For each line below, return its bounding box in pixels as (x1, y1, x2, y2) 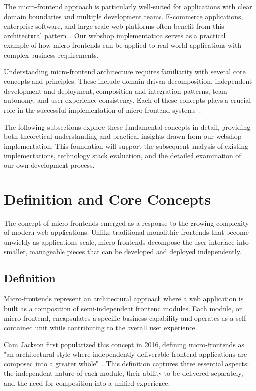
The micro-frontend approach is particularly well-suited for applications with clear (4, 1, 252, 11)
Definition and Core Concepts (4, 189, 211, 209)
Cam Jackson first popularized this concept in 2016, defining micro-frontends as (4, 339, 245, 349)
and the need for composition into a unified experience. (4, 377, 170, 388)
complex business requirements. (4, 49, 99, 60)
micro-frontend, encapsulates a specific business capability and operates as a (4, 313, 234, 323)
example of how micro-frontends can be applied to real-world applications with (4, 40, 242, 50)
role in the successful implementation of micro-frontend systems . (4, 104, 201, 115)
